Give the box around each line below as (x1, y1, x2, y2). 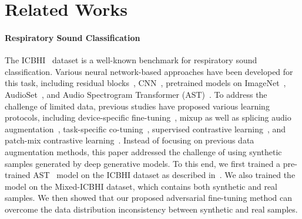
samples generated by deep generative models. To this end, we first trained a (5, 157, 281, 169)
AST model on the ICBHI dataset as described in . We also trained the (33, 169, 296, 181)
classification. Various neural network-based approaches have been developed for (5, 65, 293, 77)
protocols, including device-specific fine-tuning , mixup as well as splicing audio (5, 111, 291, 124)
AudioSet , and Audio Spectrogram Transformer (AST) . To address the (5, 88, 267, 100)
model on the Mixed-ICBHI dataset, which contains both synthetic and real (5, 180, 278, 192)
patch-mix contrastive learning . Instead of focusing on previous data (5, 134, 254, 146)
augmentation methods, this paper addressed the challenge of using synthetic (5, 145, 282, 158)
